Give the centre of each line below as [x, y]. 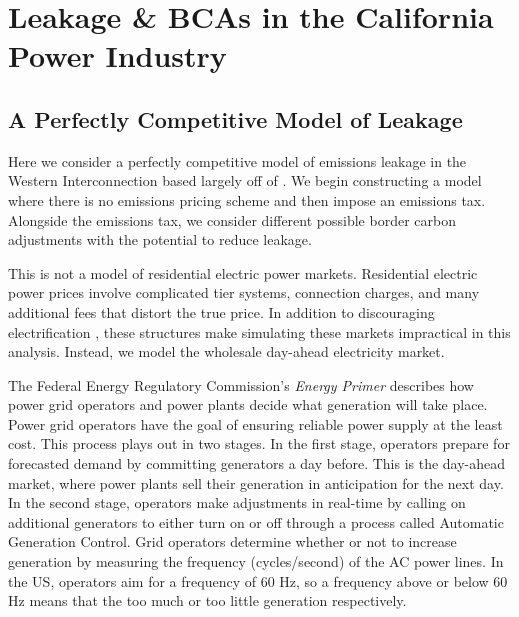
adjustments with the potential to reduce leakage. [160, 239]
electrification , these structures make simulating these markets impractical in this [259, 331]
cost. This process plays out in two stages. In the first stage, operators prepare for [259, 443]
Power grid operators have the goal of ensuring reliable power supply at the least [255, 423]
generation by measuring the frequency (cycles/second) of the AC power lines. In [256, 561]
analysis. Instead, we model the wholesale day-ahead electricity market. [226, 351]
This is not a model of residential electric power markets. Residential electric [243, 272]
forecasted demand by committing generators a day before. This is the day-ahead [257, 463]
